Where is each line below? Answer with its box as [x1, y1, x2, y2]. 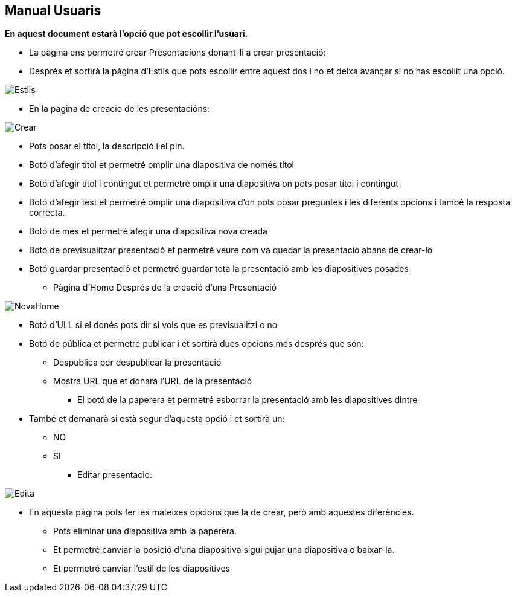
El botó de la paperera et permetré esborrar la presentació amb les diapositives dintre [77, 395, 418, 405]
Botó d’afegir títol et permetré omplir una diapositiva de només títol [29, 160, 294, 170]
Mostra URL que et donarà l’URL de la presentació [53, 376, 252, 387]
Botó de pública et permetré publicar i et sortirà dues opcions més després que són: [29, 338, 364, 349]
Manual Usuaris [5, 3, 101, 18]
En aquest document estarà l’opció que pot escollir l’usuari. [5, 28, 248, 39]
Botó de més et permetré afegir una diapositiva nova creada [29, 226, 267, 237]
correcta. [29, 207, 65, 218]
